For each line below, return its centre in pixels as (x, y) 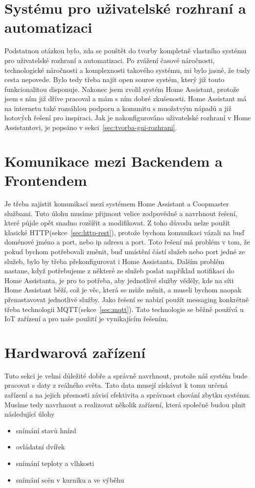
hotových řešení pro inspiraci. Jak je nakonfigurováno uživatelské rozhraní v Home (128, 118)
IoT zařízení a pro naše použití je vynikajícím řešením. (86, 319)
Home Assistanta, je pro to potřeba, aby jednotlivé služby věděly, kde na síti (119, 280)
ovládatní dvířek (40, 447)
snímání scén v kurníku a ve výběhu (70, 479)
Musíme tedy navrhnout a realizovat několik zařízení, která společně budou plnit (125, 404)
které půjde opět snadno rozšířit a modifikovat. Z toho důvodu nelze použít (117, 223)
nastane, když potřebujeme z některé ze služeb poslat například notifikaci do (119, 271)
